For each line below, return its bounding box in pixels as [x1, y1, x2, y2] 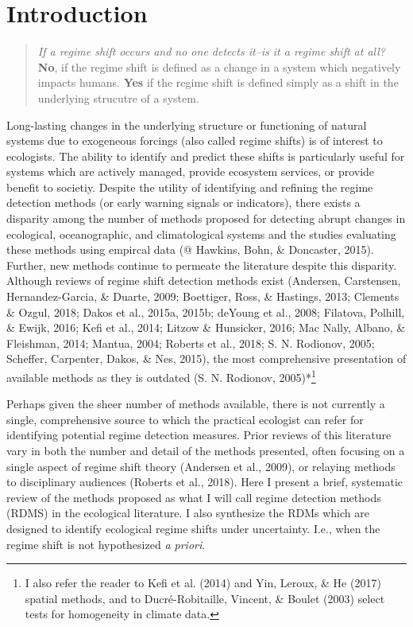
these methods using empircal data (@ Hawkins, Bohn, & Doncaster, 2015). [6, 241, 374, 258]
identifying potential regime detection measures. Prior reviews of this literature [6, 426, 392, 443]
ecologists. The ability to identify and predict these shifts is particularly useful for [6, 147, 405, 164]
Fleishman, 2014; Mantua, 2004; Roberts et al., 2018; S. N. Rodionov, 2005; [6, 334, 375, 351]
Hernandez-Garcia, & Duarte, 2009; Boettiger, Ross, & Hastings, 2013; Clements [6, 288, 399, 305]
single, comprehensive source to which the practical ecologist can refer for [6, 411, 364, 427]
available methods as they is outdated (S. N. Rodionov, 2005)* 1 [6, 367, 316, 385]
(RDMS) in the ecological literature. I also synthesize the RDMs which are [6, 504, 369, 521]
